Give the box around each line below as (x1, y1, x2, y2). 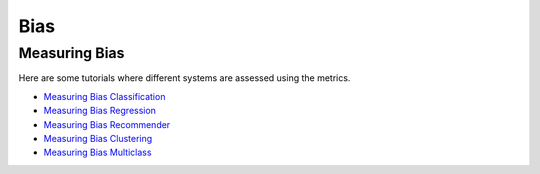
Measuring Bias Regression (43, 105, 157, 117)
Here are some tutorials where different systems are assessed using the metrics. (18, 72, 351, 84)
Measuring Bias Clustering (43, 132, 153, 144)
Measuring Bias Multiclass (43, 146, 152, 159)
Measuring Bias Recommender (43, 118, 171, 130)
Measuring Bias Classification (43, 90, 166, 102)
